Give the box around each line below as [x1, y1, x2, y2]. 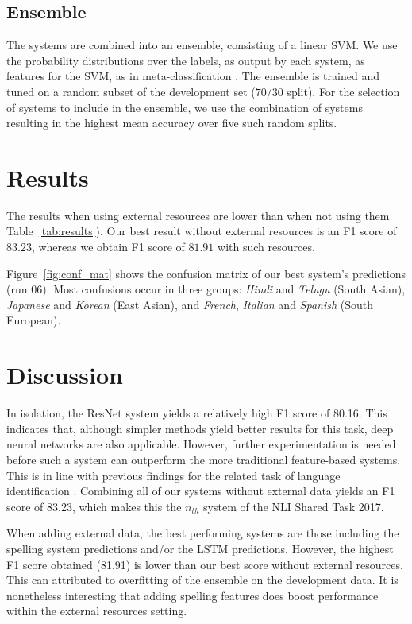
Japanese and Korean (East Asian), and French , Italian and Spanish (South [6, 296, 374, 312]
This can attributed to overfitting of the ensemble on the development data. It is [6, 572, 399, 588]
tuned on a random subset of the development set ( [6, 83, 256, 99]
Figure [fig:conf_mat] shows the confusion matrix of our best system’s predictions [6, 265, 406, 281]
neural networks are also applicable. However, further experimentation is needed [6, 436, 396, 452]
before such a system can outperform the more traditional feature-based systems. [6, 451, 401, 467]
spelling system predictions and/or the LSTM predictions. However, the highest [6, 540, 394, 556]
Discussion [6, 359, 123, 391]
